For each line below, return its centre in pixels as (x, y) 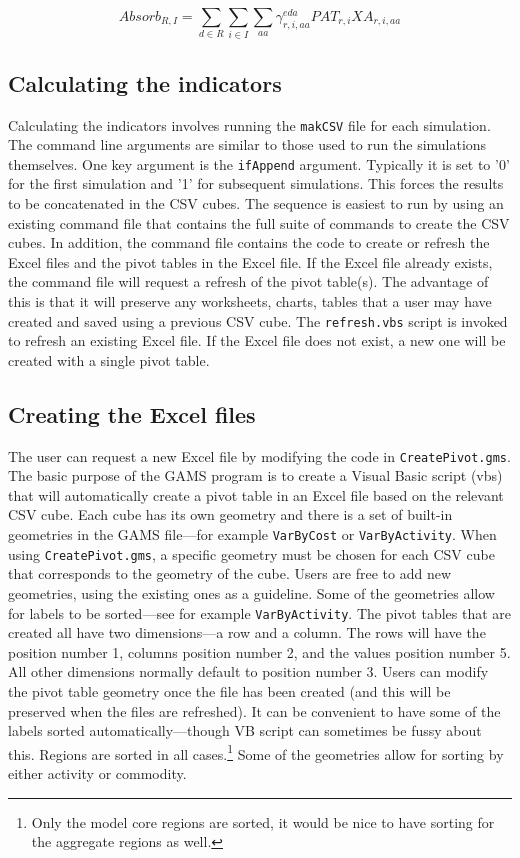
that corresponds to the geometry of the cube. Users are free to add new (230, 573)
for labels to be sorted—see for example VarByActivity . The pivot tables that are (260, 612)
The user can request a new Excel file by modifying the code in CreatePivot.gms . (259, 455)
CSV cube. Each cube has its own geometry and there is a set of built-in (230, 514)
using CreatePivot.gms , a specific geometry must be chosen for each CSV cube (251, 553)
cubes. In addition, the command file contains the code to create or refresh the (249, 242)
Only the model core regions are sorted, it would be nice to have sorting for (263, 821)
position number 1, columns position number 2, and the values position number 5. (259, 651)
